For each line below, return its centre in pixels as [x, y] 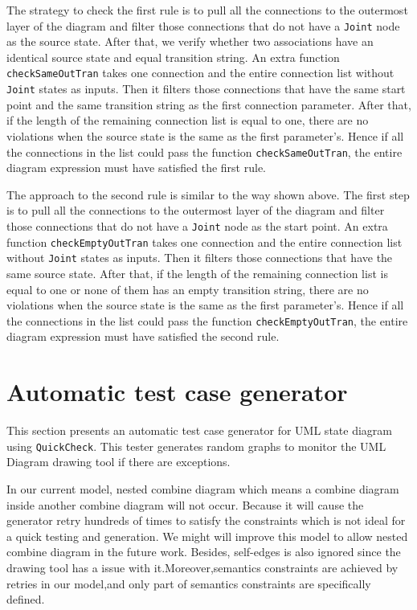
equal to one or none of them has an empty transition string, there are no [188, 289]
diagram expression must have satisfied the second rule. [143, 336]
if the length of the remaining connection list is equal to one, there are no [188, 120]
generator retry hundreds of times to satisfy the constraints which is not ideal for [206, 520]
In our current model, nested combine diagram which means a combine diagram [203, 488]
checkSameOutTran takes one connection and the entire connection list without [200, 73]
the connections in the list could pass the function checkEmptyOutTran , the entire [207, 320]
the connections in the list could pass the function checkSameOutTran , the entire [204, 151]
